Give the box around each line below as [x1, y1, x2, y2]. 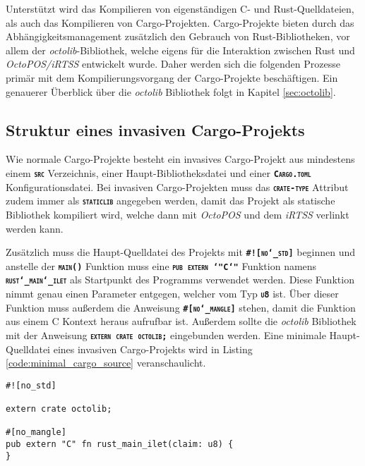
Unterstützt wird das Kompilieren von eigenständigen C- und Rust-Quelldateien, [6, 1, 354, 16]
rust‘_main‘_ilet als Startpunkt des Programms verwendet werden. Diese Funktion [6, 272, 354, 287]
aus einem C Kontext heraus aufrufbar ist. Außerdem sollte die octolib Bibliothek [6, 314, 357, 329]
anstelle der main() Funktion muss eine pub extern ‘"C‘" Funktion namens [6, 258, 317, 273]
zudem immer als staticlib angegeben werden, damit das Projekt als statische [6, 193, 335, 208]
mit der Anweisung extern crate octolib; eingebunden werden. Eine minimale [6, 327, 326, 342]
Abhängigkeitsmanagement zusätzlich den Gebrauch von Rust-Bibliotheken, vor [6, 29, 350, 44]
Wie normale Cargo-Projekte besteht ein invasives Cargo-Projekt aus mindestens [6, 152, 355, 166]
